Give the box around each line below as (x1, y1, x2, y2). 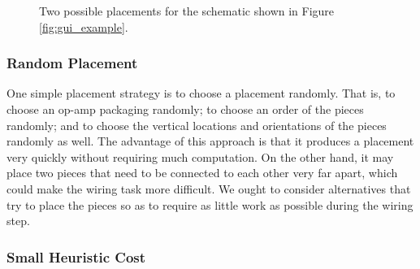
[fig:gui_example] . (39, 18, 128, 35)
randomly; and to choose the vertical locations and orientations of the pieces (6, 116, 387, 133)
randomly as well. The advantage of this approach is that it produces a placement (6, 132, 414, 150)
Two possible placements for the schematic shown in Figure (39, 2, 335, 19)
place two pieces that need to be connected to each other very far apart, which (6, 164, 398, 181)
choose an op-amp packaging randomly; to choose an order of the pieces (6, 101, 364, 117)
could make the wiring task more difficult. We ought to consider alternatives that (6, 180, 411, 197)
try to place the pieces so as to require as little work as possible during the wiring (6, 196, 414, 213)
